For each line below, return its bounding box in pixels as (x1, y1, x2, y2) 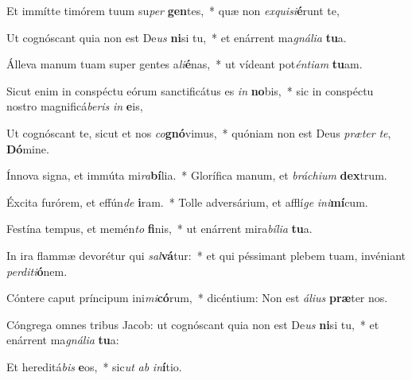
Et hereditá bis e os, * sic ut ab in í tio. (6, 358, 182, 374)
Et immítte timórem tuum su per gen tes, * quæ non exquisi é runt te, (6, 2, 340, 18)
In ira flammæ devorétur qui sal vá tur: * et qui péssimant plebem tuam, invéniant (6, 246, 406, 263)
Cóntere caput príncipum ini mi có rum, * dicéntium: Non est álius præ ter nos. (6, 289, 388, 306)
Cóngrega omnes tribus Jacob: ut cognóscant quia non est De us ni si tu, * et (6, 316, 379, 332)
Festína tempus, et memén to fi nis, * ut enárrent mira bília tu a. (6, 220, 313, 237)
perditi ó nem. (6, 262, 68, 279)
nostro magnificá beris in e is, (6, 98, 143, 114)
